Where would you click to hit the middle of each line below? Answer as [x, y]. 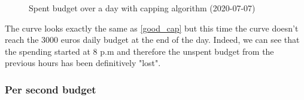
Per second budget [51, 89]
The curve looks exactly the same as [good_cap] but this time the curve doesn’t [152, 28]
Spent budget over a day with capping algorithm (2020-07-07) [142, 8]
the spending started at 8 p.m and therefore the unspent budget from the [139, 51]
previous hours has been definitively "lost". [83, 63]
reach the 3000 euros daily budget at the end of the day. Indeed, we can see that [152, 40]
